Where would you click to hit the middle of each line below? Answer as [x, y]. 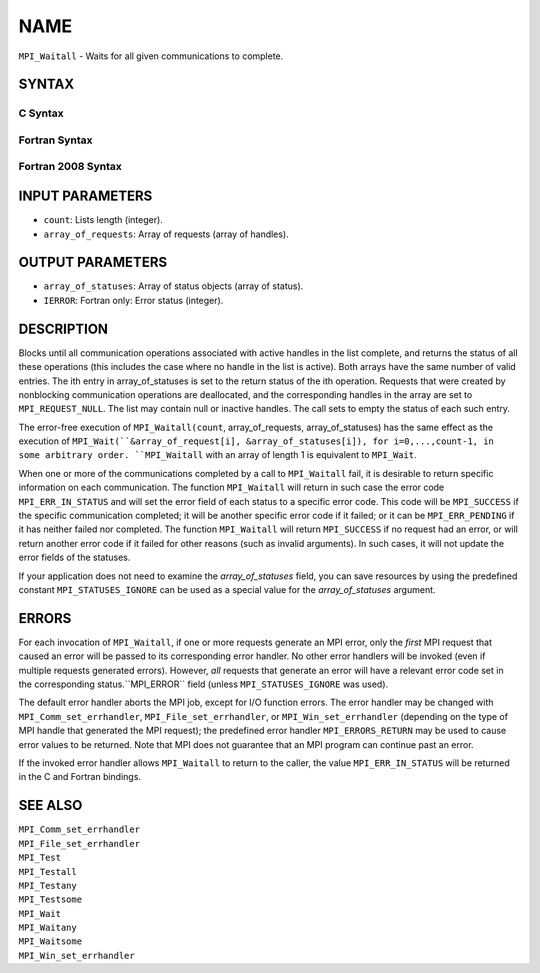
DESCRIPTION [63, 328]
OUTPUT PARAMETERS [93, 262]
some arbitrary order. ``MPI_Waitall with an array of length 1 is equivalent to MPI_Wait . [217, 455]
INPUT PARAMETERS [85, 196]
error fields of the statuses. [74, 557]
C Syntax [41, 113]
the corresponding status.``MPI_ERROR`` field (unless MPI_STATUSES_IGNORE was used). [203, 684]
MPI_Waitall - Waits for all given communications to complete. [151, 56]
